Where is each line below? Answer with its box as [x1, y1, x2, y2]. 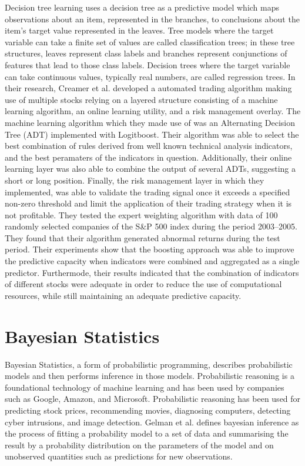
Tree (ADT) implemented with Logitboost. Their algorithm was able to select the [5, 128, 299, 140]
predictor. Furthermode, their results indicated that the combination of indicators [5, 266, 299, 278]
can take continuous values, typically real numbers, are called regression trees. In [5, 70, 296, 82]
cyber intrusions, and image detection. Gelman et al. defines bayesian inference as [5, 415, 299, 428]
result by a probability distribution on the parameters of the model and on [5, 438, 274, 451]
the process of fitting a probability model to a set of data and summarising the [5, 427, 289, 440]
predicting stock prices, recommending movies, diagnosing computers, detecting [5, 404, 291, 416]
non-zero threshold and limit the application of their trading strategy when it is [5, 197, 292, 209]
